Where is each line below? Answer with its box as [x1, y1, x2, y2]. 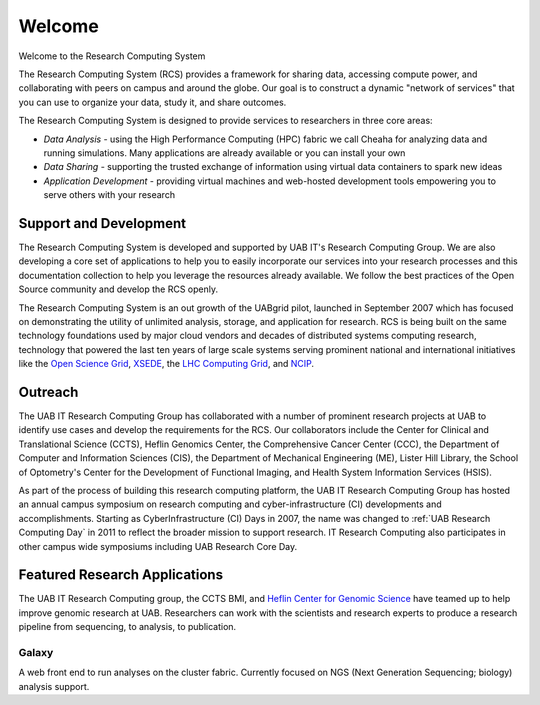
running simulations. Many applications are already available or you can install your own [43, 146, 406, 159]
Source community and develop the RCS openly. [18, 283, 219, 295]
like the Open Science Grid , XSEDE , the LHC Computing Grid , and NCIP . [18, 358, 315, 370]
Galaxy [18, 645, 54, 659]
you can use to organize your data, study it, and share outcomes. [18, 96, 287, 108]
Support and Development [18, 215, 187, 232]
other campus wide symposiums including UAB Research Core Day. [18, 540, 298, 552]
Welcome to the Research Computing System [18, 50, 206, 62]
